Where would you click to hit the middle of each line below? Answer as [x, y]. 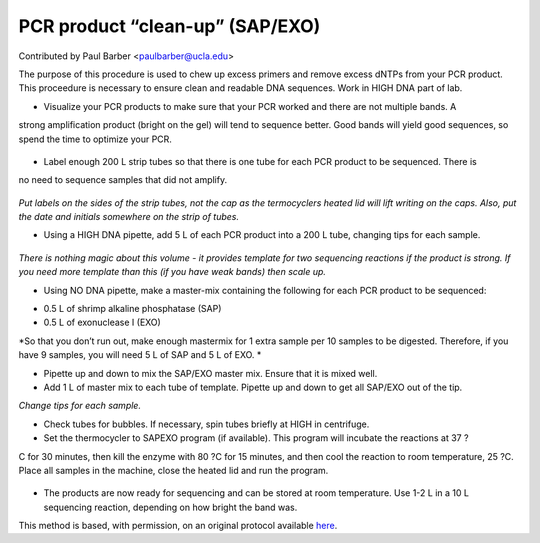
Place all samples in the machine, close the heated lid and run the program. [173, 470]
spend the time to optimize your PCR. [95, 139]
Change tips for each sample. [80, 406]
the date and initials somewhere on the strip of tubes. [129, 217]
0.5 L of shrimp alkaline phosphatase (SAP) [132, 309]
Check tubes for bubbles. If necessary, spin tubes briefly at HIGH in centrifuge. [206, 424]
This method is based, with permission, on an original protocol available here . [178, 526]
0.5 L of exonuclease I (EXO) [102, 322]
